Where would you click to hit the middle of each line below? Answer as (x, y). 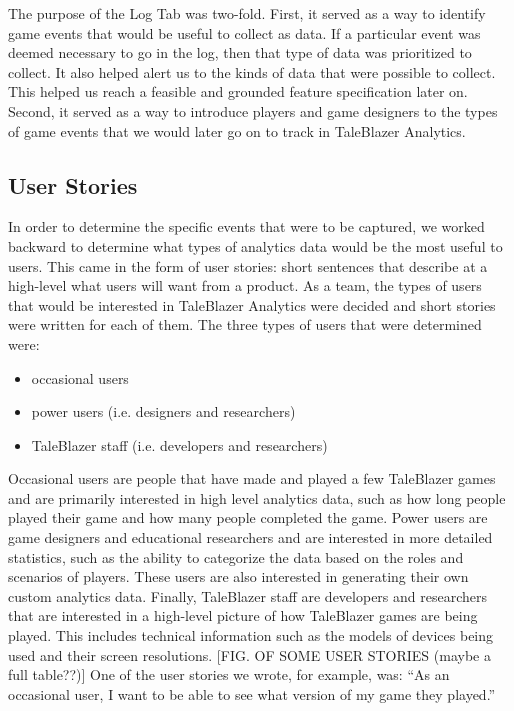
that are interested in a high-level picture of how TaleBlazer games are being (243, 615)
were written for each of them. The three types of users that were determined (245, 324)
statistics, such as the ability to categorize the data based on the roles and (236, 556)
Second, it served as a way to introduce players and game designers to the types (253, 110)
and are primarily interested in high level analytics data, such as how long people (257, 497)
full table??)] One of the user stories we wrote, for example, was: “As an (229, 674)
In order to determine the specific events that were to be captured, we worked (246, 226)
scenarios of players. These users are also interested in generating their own (238, 576)
